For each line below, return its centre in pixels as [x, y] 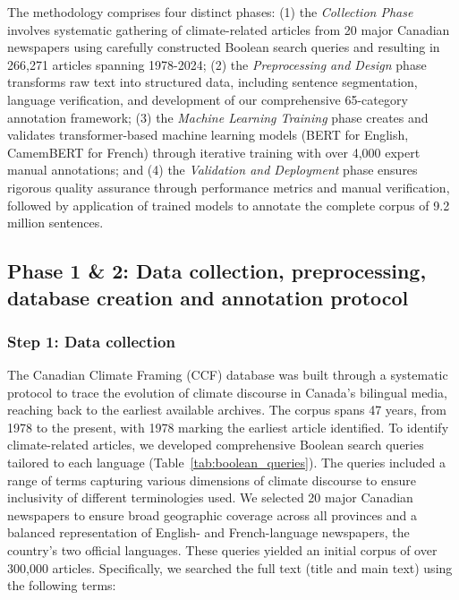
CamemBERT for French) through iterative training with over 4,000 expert [214, 152]
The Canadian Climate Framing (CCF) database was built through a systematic [228, 375]
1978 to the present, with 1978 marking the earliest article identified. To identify [228, 427]
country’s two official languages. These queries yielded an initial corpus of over [222, 550]
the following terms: [62, 585]
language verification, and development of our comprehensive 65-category [208, 99]
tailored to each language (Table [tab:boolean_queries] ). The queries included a [226, 463]
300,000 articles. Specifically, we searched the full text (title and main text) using [230, 567]
